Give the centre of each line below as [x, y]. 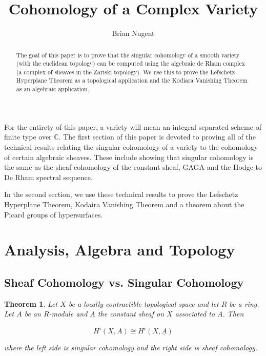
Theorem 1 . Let [31, 303]
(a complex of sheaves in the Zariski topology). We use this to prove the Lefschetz [126, 72]
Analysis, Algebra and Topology [120, 250]
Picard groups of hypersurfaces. [54, 214]
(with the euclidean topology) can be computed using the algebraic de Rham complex [130, 63]
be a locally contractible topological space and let [144, 303]
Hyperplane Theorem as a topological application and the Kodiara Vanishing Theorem [132, 80]
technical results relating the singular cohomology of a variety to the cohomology [131, 146]
